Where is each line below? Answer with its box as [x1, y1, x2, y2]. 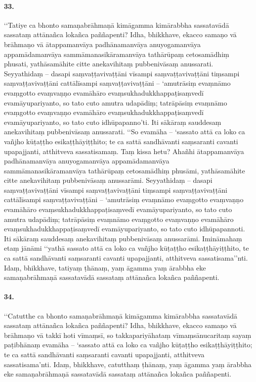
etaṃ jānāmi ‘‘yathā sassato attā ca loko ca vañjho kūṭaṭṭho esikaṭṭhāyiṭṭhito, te [4, 243, 249, 253]
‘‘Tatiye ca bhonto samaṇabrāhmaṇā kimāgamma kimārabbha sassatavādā [4, 19, 229, 30]
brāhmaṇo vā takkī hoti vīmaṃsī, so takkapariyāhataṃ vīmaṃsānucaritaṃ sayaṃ [4, 329, 252, 340]
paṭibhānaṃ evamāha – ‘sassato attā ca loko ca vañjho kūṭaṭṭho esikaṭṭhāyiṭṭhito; [4, 339, 253, 350]
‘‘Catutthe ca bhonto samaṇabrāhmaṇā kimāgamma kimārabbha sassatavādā [4, 310, 238, 321]
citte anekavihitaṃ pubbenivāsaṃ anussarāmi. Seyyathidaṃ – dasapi [4, 175, 213, 185]
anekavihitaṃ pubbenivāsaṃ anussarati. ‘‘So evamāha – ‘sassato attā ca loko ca [4, 126, 245, 137]
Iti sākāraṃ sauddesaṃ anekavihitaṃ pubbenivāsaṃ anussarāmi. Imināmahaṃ [4, 233, 242, 243]
